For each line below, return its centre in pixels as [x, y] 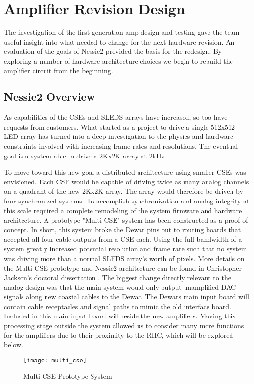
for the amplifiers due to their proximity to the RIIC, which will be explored [119, 335]
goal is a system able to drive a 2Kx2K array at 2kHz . [86, 155]
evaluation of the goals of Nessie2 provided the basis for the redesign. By [113, 51]
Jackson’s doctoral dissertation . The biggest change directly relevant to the [117, 277]
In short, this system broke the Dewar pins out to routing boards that [136, 229]
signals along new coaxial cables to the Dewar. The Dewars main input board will [127, 296]
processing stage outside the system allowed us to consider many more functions [124, 325]
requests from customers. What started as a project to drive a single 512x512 [120, 126]
